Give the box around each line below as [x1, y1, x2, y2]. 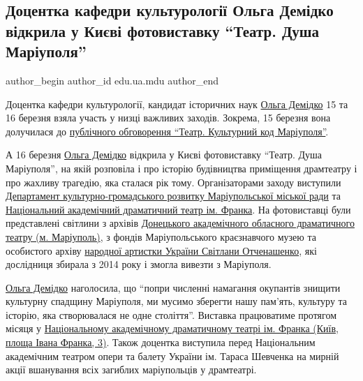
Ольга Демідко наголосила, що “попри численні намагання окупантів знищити [6, 280, 341, 294]
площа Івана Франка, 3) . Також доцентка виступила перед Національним [6, 335, 316, 350]
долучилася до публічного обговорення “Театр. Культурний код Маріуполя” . [6, 124, 329, 138]
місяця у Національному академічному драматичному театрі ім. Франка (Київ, [6, 321, 339, 336]
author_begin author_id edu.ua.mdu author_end [6, 73, 219, 87]
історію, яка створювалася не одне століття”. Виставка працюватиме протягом [6, 307, 337, 322]
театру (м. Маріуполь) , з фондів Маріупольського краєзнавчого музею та [6, 229, 316, 244]
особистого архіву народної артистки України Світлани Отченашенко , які [6, 243, 317, 257]
